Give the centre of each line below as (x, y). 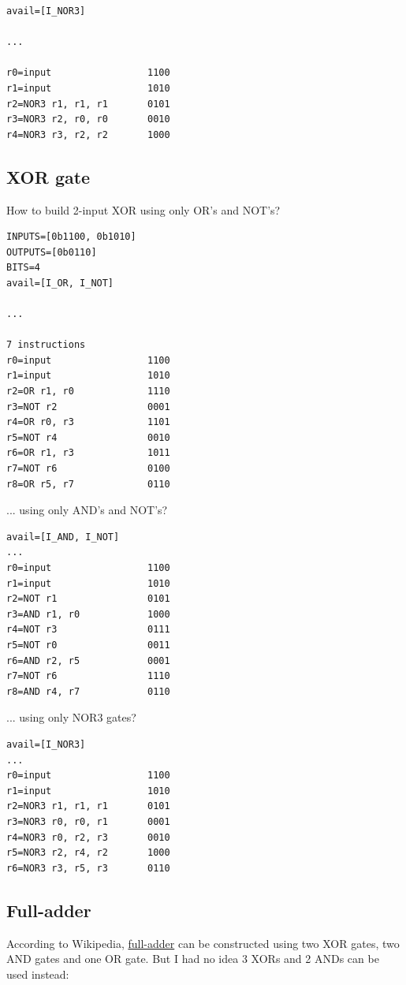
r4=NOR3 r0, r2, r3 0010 (88, 837)
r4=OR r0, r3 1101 (88, 422)
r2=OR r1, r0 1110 (88, 392)
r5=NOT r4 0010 (88, 437)
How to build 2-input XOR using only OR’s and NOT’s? (143, 209)
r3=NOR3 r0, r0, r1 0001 (88, 821)
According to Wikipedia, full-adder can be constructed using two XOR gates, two (203, 943)
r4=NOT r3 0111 (88, 630)
